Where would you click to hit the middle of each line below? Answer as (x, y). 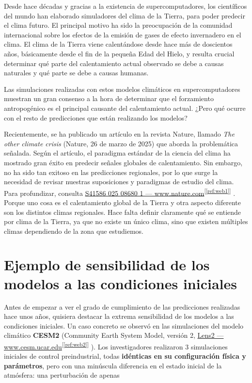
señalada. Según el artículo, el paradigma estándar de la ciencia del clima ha (117, 153)
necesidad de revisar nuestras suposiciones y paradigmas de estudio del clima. (119, 182)
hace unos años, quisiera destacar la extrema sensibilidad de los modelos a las (119, 316)
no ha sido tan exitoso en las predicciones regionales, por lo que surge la (111, 172)
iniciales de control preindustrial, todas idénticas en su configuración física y (125, 356)
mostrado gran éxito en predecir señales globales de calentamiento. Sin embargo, (123, 162)
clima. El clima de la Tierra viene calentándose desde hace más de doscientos (118, 44)
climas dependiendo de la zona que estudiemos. (74, 231)
